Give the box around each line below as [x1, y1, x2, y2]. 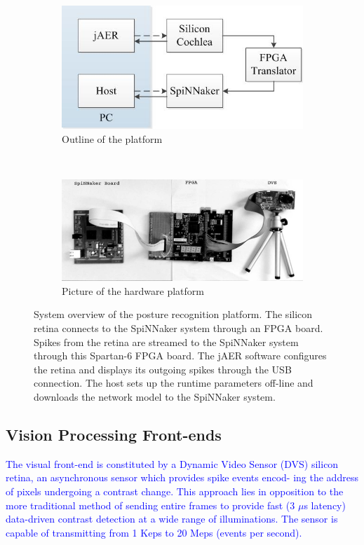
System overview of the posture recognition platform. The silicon [34, 307, 313, 322]
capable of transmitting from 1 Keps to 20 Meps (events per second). [6, 525, 302, 539]
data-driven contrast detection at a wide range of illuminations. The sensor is [6, 511, 338, 526]
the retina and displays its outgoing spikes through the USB [34, 361, 292, 376]
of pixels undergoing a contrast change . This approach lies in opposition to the [6, 483, 344, 498]
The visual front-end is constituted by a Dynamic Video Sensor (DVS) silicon [6, 456, 339, 471]
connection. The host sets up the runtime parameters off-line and [34, 375, 314, 390]
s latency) [304, 497, 346, 512]
